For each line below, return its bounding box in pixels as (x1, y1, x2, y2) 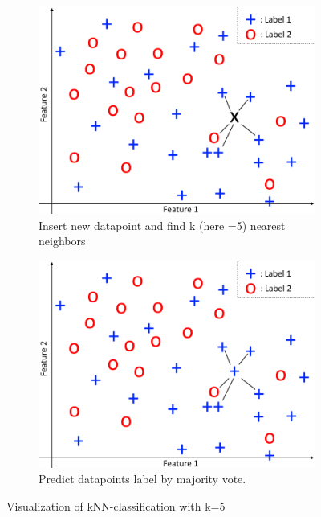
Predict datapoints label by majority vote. (39, 470, 246, 487)
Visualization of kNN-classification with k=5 (6, 497, 226, 514)
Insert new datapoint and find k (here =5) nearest (39, 216, 286, 233)
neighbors (39, 232, 86, 249)
